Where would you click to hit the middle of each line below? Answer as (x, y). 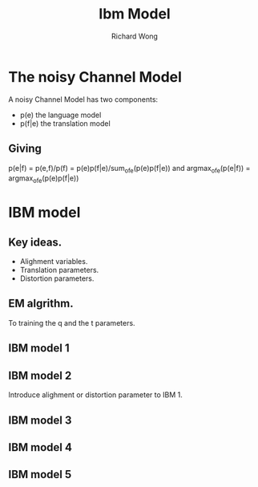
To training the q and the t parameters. (72, 323)
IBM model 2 (40, 375)
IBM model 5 (40, 475)
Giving (25, 149)
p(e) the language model (60, 115)
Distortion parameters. (57, 278)
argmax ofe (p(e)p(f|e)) (44, 179)
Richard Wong (135, 36)
